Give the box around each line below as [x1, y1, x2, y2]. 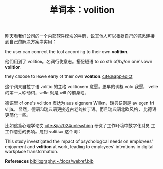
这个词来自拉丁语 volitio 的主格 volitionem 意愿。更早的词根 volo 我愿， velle [5, 84, 159, 90]
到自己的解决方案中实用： [5, 39, 57, 45]
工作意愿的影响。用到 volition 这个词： [5, 129, 82, 134]
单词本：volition [49, 4, 115, 16]
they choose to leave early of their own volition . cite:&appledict [5, 74, 133, 79]
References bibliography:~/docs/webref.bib [5, 158, 94, 164]
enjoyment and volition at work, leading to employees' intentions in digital [5, 144, 154, 150]
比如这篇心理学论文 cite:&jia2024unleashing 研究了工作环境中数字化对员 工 [5, 123, 156, 129]
